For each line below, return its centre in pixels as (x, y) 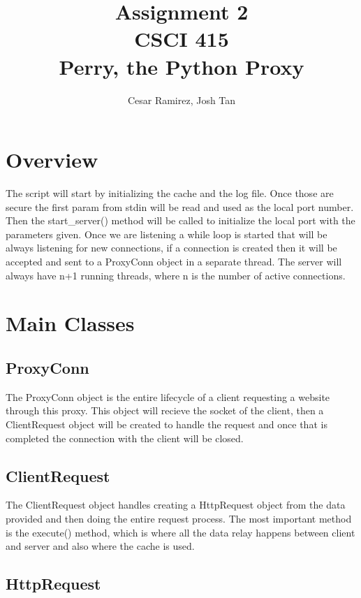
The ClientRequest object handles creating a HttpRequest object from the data (176, 505)
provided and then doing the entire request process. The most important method (179, 518)
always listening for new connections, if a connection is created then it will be (171, 248)
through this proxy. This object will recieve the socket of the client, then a (165, 410)
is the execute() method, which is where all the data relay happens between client (180, 532)
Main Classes (70, 323)
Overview (52, 160)
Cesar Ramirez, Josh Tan (182, 100)
